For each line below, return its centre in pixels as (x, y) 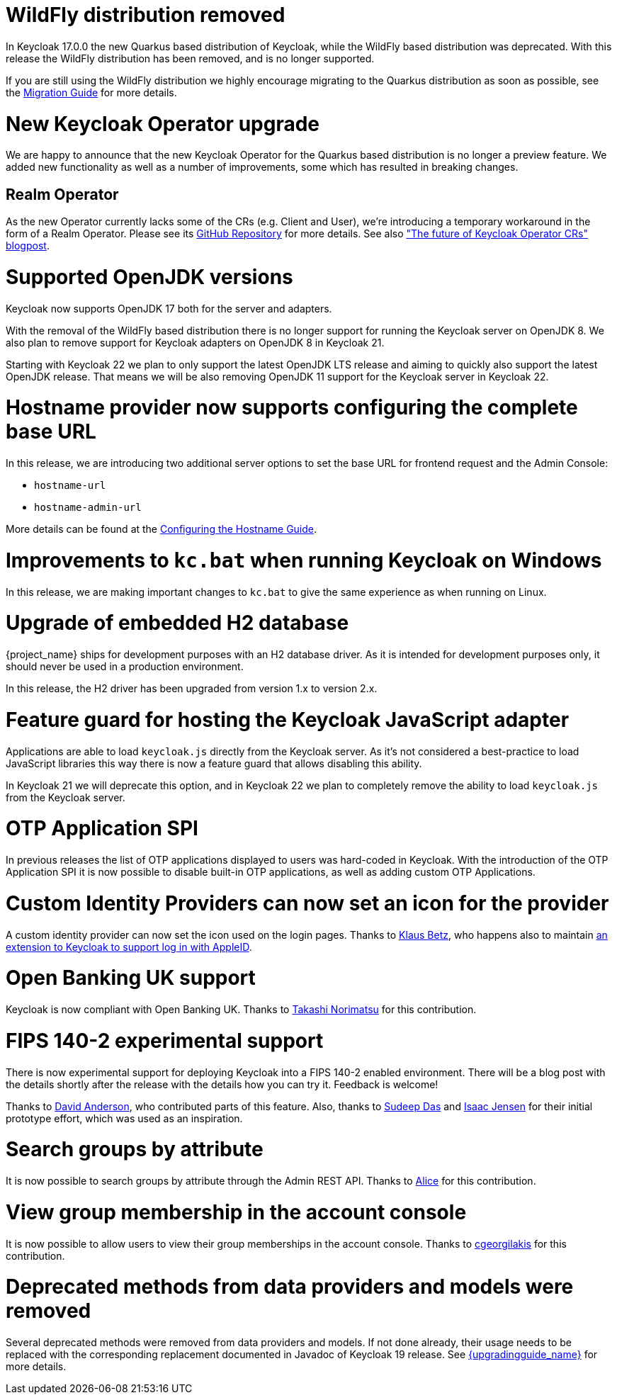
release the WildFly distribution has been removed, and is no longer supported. (190, 58)
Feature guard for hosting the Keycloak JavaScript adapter (288, 719)
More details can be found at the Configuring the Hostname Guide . (162, 529)
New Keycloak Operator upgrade (163, 124)
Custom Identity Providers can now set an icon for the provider (307, 903)
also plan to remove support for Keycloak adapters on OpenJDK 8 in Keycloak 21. (195, 342)
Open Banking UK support (131, 978)
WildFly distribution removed (146, 15)
